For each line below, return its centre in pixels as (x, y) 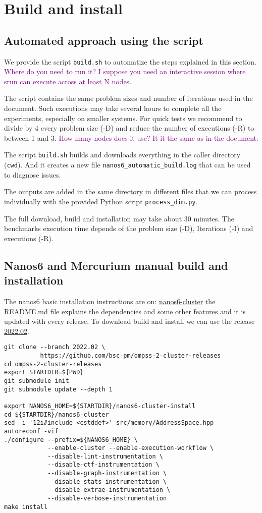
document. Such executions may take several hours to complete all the (113, 108)
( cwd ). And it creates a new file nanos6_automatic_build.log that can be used (127, 165)
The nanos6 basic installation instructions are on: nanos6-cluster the (110, 301)
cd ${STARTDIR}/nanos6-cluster (57, 414)
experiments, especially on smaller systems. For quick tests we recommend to (123, 118)
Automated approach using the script (104, 40)
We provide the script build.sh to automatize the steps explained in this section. (130, 61)
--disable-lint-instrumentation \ (105, 456)
